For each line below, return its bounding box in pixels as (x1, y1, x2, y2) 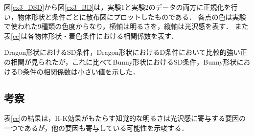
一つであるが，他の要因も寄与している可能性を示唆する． (4, 122, 188, 133)
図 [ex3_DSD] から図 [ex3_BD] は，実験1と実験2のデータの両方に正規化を (4, 2, 231, 12)
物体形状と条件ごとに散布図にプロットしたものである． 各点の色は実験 (17, 11, 246, 22)
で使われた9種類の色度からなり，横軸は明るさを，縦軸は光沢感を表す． (4, 21, 232, 31)
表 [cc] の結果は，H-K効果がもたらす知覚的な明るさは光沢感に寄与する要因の (4, 113, 246, 123)
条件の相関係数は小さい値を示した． (23, 66, 139, 76)
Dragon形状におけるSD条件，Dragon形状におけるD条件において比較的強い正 (4, 47, 247, 57)
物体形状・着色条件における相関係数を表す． (34, 30, 178, 41)
